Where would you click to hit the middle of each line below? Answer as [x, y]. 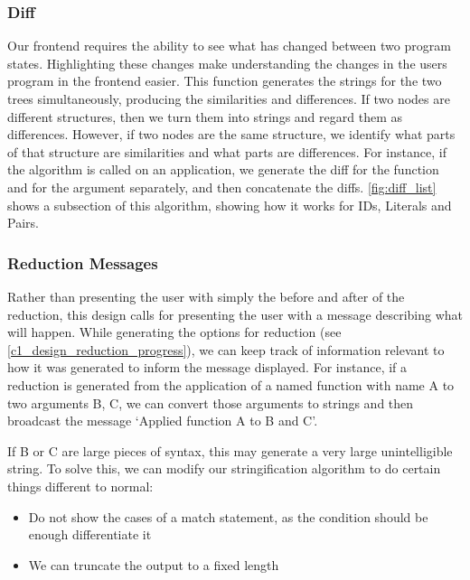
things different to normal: [80, 486]
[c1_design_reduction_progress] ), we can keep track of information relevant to [226, 349]
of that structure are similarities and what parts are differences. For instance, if [227, 151]
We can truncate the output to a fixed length [154, 564]
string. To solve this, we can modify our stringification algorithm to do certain [224, 468]
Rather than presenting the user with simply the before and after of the [206, 296]
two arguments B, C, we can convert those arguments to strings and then [211, 402]
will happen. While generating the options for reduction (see [174, 332]
